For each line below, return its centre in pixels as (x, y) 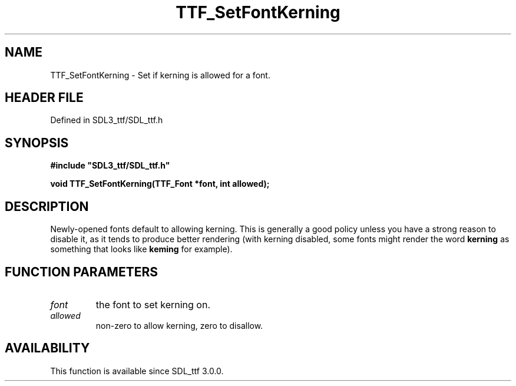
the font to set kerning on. (153, 304)
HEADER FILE (44, 98)
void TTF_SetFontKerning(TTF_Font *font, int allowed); (160, 184)
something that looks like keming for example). (141, 249)
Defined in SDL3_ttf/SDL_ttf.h (107, 120)
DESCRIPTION (47, 206)
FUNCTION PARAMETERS (81, 272)
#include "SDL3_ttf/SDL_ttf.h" (110, 166)
